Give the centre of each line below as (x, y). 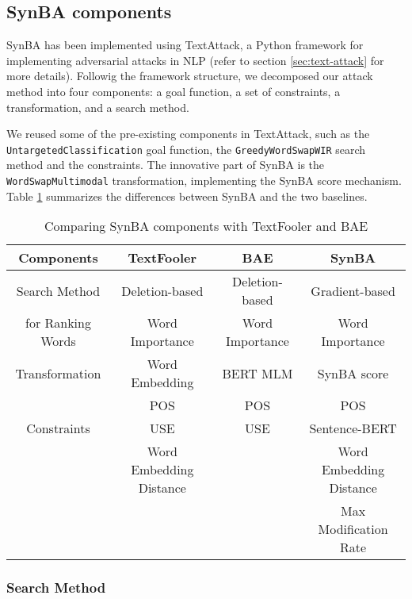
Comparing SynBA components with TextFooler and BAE (206, 226)
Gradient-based (353, 290)
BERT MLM (257, 373)
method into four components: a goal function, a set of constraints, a (174, 91)
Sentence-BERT (353, 428)
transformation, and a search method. (98, 107)
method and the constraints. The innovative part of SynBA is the (166, 165)
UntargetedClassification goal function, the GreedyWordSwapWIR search (186, 149)
